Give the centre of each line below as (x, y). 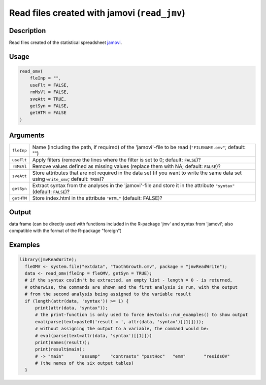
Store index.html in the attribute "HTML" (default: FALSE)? (97, 198)
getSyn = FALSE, (49, 106)
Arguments (27, 135)
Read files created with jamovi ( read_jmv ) (97, 13)
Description (28, 30)
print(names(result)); (63, 342)
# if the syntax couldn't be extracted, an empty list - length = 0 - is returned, (129, 280)
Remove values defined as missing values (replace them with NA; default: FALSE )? (127, 166)
